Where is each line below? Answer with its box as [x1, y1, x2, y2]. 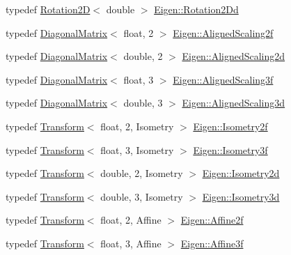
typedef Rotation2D [6, 2, 91, 16]
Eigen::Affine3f [180, 235, 244, 250]
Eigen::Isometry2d [202, 166, 280, 180]
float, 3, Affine [100, 235, 162, 250]
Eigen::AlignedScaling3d [182, 95, 285, 110]
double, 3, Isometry [100, 189, 183, 203]
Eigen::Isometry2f [193, 118, 268, 133]
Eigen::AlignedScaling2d [182, 49, 285, 63]
